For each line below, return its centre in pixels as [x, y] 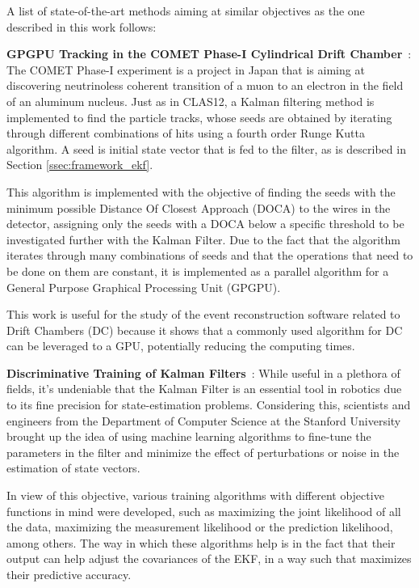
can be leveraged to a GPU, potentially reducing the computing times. [181, 346]
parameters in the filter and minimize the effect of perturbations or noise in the [203, 452]
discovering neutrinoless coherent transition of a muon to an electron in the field [205, 85]
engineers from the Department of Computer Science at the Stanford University [204, 420]
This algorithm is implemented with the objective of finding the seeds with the [201, 191]
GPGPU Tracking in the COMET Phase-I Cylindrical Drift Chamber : [209, 54]
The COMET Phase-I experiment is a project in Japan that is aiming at [186, 69]
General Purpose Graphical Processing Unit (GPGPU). [144, 287]
